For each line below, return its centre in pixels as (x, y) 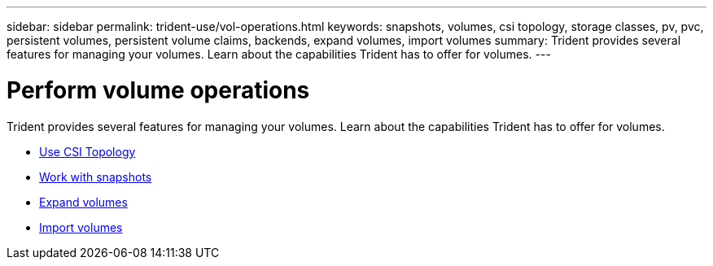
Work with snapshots (96, 177)
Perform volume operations (158, 90)
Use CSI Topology (87, 151)
